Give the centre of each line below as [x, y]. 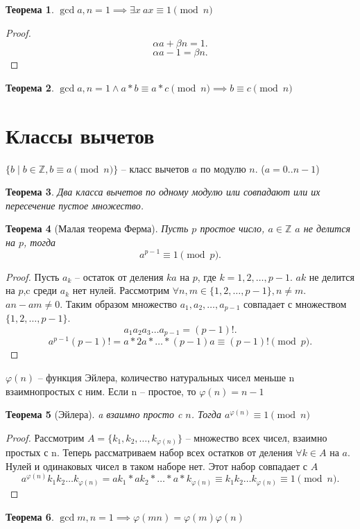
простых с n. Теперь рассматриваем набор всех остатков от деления [149, 452]
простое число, [232, 228]
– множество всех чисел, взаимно [256, 437]
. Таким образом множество [119, 303]
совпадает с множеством [295, 303]
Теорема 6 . [30, 516]
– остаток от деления [119, 276]
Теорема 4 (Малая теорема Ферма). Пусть [97, 228]
